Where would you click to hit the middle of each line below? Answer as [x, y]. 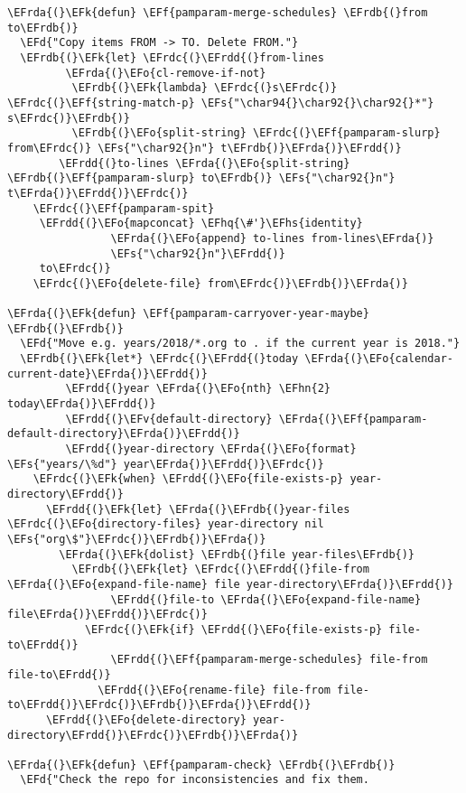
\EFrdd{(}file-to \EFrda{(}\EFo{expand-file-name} [266, 599]
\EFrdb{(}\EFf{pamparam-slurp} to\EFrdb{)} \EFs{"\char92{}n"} [201, 178]
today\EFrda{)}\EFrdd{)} [82, 404]
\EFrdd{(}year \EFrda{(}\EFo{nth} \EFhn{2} [198, 389]
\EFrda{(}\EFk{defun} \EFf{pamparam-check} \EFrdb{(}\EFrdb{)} [201, 765]
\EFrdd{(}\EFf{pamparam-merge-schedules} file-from [269, 660]
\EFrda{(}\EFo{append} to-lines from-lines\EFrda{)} [272, 238]
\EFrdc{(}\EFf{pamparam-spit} [124, 208]
